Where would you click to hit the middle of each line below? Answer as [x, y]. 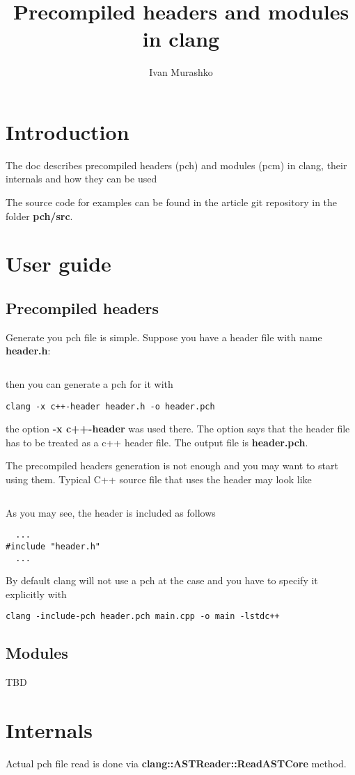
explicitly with [36, 594]
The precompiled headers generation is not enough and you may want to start [172, 465]
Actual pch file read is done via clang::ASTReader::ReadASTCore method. [176, 763]
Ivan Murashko [181, 72]
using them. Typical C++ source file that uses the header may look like [159, 479]
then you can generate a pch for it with [89, 383]
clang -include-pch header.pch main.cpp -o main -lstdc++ [143, 617]
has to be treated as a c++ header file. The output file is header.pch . [157, 442]
